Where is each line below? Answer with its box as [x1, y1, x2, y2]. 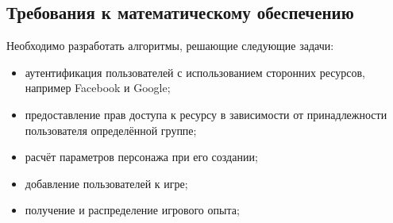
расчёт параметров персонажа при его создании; [25, 148, 258, 165]
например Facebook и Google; [25, 79, 171, 96]
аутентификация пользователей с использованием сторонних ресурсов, [25, 63, 365, 80]
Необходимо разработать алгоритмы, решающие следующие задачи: [6, 37, 334, 54]
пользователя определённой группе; [25, 121, 197, 138]
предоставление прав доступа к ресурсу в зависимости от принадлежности [25, 106, 387, 122]
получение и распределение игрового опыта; [25, 202, 240, 218]
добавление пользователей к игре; [25, 175, 188, 191]
